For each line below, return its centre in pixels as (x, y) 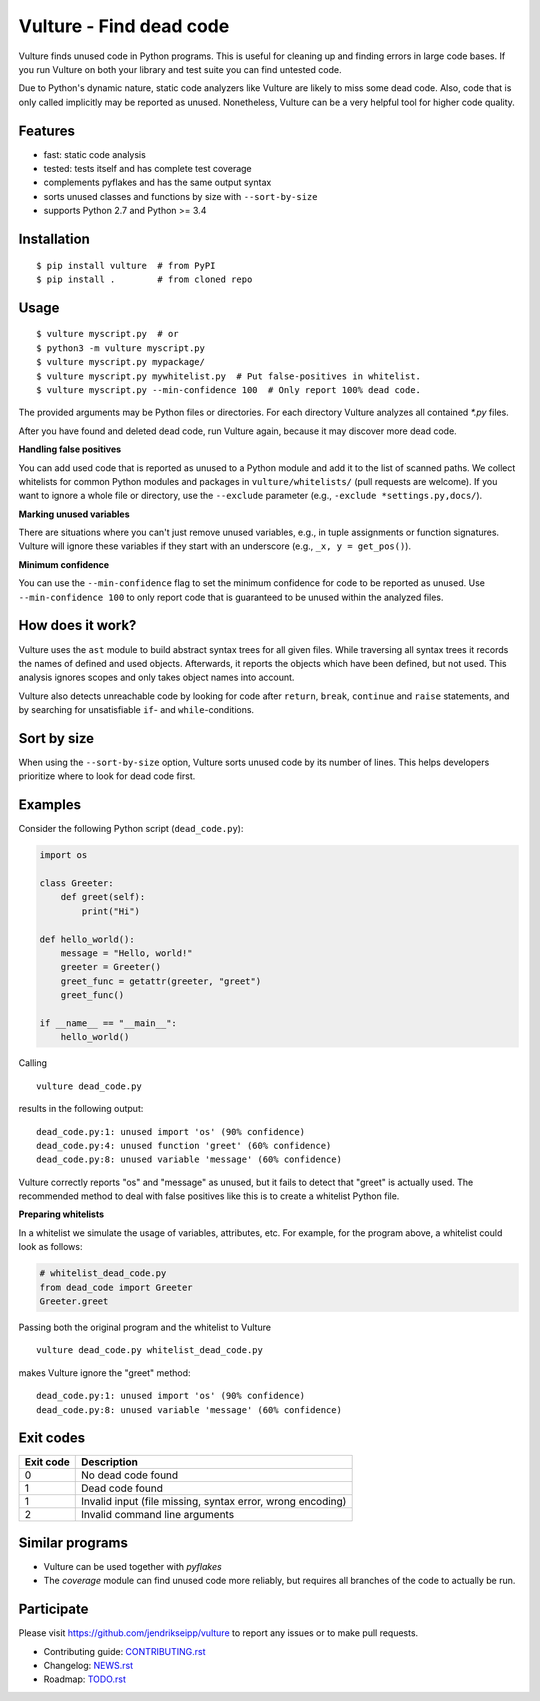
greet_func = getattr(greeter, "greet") (161, 981)
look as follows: (50, 1247)
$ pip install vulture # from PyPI (126, 265)
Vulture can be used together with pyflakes (132, 1566)
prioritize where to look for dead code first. (107, 776)
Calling (33, 1063)
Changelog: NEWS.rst (88, 1666)
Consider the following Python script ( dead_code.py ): (131, 829)
